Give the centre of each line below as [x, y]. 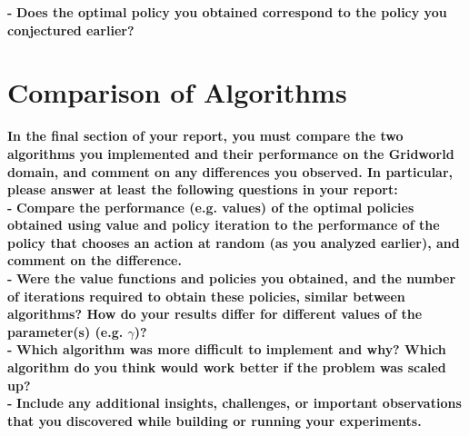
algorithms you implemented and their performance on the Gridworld [231, 153]
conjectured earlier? [71, 30]
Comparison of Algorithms [177, 92]
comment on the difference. [95, 260]
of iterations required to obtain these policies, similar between [206, 296]
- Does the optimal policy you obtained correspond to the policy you [227, 12]
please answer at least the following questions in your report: [203, 189]
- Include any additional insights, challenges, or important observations [234, 403]
